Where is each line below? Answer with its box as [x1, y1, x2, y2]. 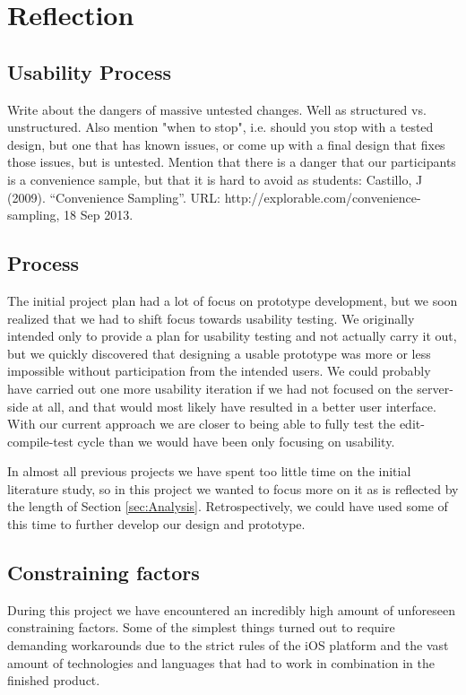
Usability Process [7, 57, 171, 85]
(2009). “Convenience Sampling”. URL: [7, 187, 220, 206]
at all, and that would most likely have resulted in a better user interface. [32, 396, 436, 415]
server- [417, 378, 453, 397]
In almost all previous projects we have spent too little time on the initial [7, 462, 411, 481]
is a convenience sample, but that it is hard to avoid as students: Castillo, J [7, 169, 423, 188]
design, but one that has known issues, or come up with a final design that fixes [7, 135, 445, 153]
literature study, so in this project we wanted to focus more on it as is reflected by [7, 479, 459, 498]
